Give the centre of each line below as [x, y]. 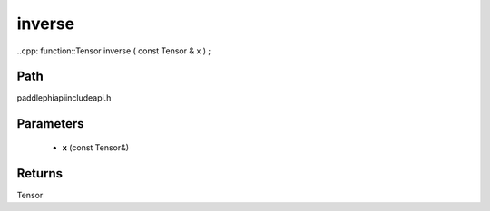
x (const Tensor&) [96, 147]
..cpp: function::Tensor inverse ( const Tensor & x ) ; [114, 51]
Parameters [50, 124]
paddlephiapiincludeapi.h [64, 98]
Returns [40, 173]
